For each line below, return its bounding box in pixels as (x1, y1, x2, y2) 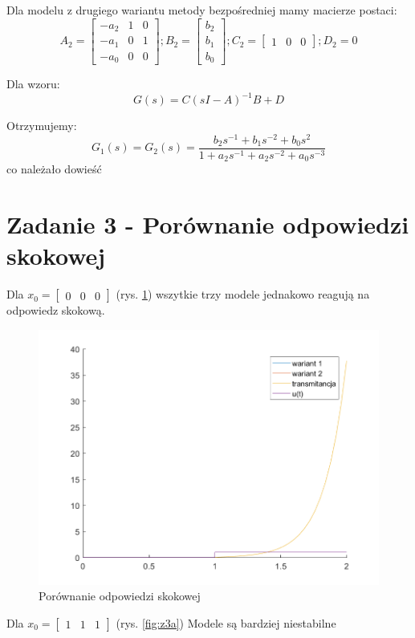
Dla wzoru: (6, 75, 60, 92)
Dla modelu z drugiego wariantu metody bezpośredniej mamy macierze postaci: (6, 2, 397, 18)
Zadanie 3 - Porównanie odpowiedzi (6, 208, 409, 241)
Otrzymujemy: (6, 117, 77, 134)
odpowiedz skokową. (6, 302, 105, 319)
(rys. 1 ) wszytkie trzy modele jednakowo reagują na (116, 286, 370, 303)
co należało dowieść (6, 161, 102, 177)
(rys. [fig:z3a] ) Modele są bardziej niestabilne (116, 614, 336, 631)
